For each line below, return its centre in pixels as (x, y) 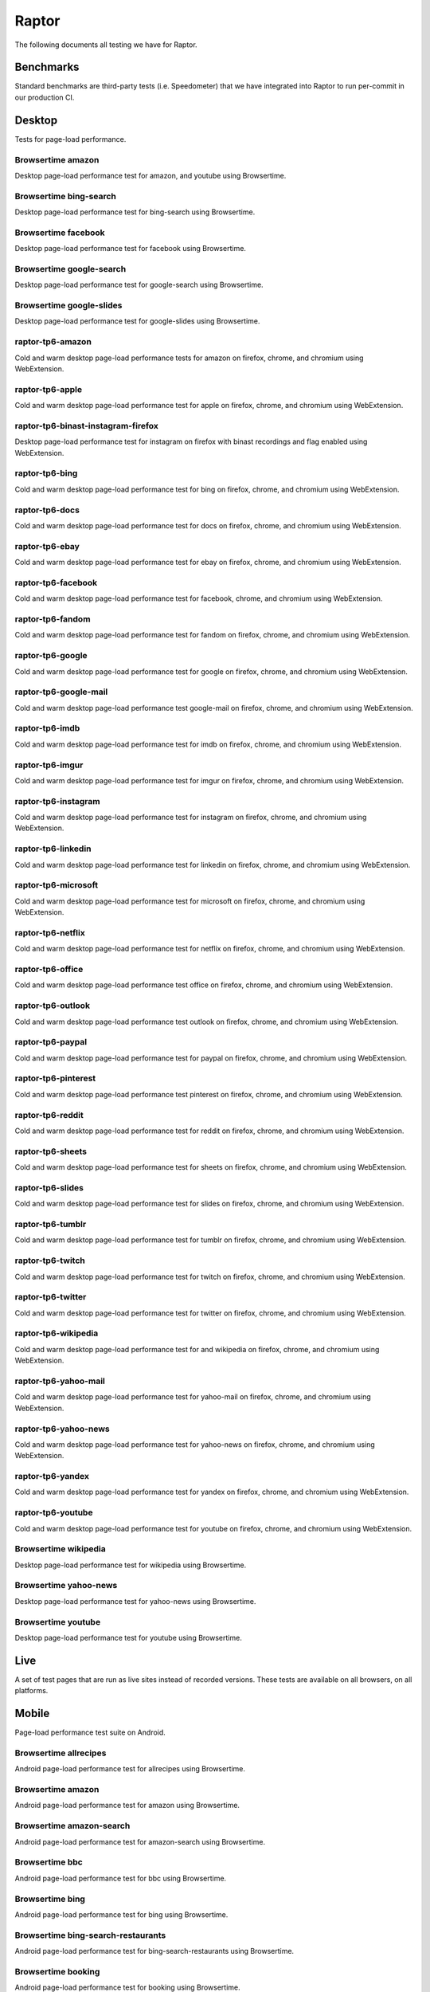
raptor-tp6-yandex (52, 1476)
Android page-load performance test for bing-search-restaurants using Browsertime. (154, 1951)
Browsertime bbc (49, 1862)
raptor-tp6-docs (47, 510)
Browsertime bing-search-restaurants (90, 1935)
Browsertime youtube (58, 1621)
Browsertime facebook (60, 233)
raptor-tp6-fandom (53, 619)
